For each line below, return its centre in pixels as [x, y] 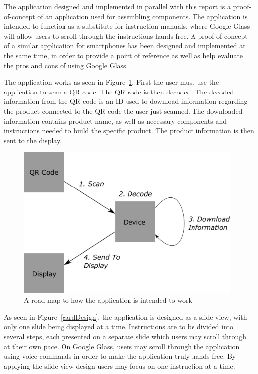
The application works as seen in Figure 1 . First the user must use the [112, 82]
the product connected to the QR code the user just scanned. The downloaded [123, 111]
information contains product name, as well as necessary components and [115, 121]
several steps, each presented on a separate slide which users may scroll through [125, 336]
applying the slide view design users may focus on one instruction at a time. [120, 365]
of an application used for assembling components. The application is [142, 16]
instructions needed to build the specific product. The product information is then [129, 131]
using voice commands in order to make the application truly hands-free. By [120, 356]
